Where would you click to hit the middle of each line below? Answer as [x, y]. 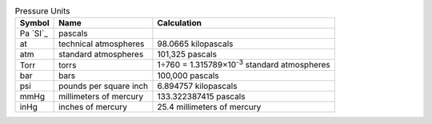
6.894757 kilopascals [197, 86]
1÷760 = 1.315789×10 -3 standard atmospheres [244, 64]
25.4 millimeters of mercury [209, 107]
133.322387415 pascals [201, 96]
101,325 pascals [187, 54]
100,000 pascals [188, 76]
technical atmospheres [102, 44]
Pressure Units [42, 11]
